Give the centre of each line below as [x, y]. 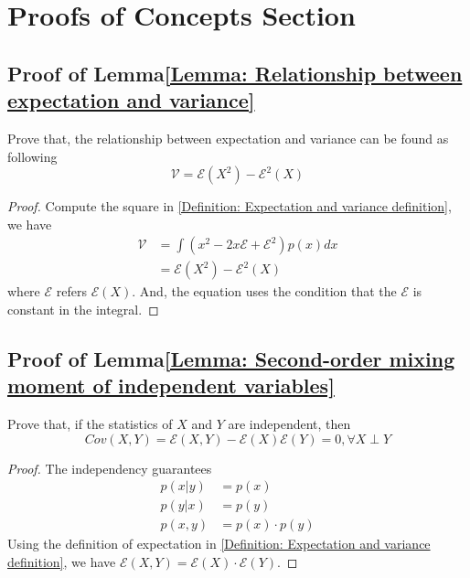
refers [71, 291]
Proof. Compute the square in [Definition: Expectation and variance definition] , [230, 206]
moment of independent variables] [171, 385]
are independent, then [289, 424]
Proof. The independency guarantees [110, 468]
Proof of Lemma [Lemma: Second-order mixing [231, 358]
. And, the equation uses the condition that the [264, 291]
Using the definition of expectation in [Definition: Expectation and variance [219, 544]
